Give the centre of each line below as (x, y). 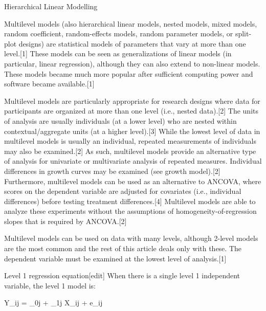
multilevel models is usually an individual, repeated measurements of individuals (130, 141)
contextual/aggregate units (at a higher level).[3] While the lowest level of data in (132, 131)
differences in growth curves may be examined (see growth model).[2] (112, 171)
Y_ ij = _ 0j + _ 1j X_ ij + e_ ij (53, 303)
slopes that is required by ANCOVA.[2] (65, 221)
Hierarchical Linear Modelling (51, 6)
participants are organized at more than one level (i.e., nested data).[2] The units (131, 111)
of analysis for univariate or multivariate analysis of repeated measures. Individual (133, 161)
